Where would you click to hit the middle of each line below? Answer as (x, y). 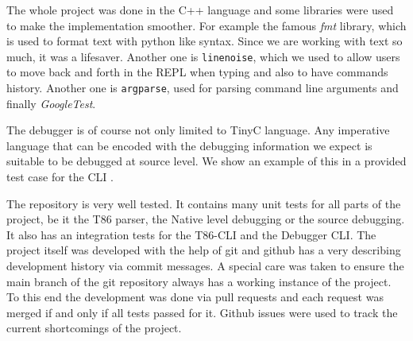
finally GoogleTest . (51, 103)
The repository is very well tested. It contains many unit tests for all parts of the (204, 203)
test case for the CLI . (60, 177)
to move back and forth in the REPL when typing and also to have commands (197, 72)
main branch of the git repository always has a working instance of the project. (199, 281)
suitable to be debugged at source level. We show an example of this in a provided (206, 161)
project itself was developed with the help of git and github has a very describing (204, 250)
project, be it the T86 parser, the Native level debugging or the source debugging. (206, 219)
